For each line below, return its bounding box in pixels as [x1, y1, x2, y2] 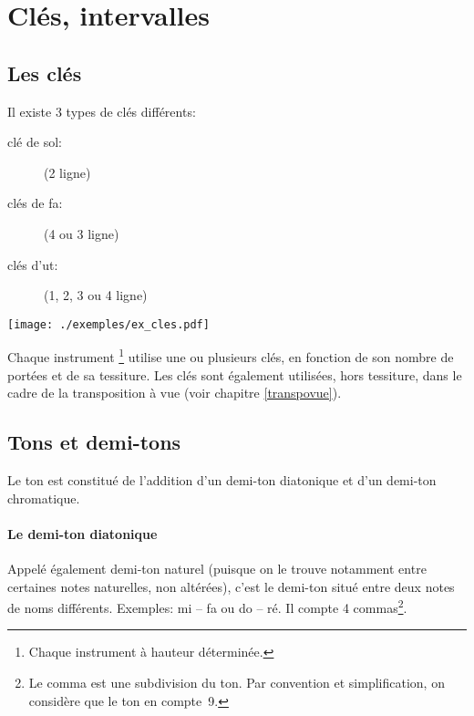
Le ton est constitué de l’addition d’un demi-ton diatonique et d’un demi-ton [7, 471, 437, 490]
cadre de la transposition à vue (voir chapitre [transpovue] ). [7, 383, 342, 402]
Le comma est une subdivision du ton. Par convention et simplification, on [28, 673, 445, 692]
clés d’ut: [7, 254, 58, 274]
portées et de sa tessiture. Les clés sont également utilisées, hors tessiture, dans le [7, 365, 462, 384]
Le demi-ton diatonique [7, 524, 158, 543]
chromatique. [7, 488, 80, 507]
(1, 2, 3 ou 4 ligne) [44, 285, 148, 305]
